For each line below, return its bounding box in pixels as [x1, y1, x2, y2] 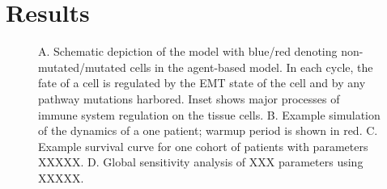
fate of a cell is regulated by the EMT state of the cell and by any [38, 74, 366, 91]
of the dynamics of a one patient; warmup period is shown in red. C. [38, 122, 378, 139]
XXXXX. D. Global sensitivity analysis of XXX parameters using [38, 153, 364, 170]
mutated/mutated [38, 58, 126, 75]
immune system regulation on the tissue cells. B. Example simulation [38, 106, 381, 123]
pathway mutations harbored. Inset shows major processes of [38, 90, 340, 107]
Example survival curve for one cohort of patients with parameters [38, 137, 368, 154]
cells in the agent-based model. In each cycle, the [130, 58, 373, 75]
